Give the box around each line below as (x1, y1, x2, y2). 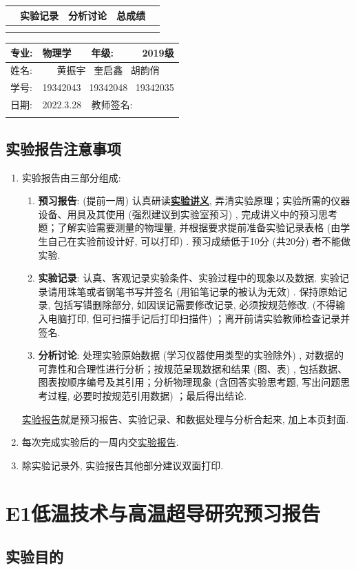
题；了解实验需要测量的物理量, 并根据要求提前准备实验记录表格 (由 (38, 220, 341, 235)
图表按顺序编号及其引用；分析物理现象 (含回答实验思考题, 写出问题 (38, 375, 341, 389)
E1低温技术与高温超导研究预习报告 (6, 498, 321, 527)
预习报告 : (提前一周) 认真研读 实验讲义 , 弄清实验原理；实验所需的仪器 (38, 193, 350, 208)
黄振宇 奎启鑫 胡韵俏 (56, 63, 160, 77)
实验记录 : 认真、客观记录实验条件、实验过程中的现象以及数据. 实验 (38, 271, 339, 285)
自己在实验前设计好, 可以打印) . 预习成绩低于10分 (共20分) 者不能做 (48, 234, 351, 248)
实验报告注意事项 (6, 137, 121, 159)
